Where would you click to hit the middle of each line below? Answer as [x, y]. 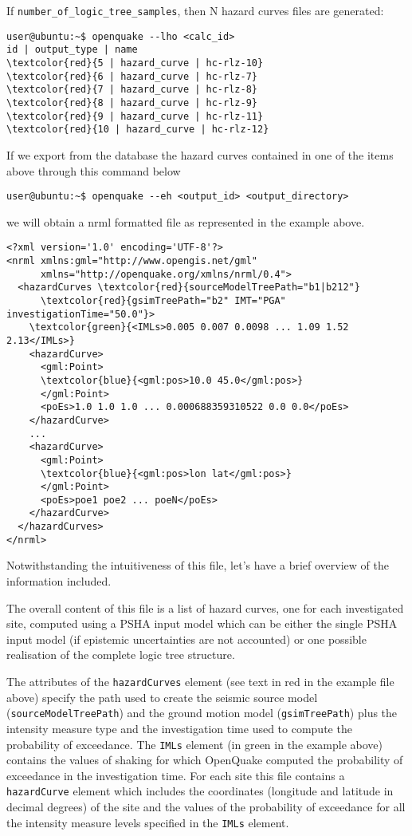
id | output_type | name [72, 50]
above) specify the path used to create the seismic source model [162, 697]
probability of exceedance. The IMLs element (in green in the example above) [195, 744]
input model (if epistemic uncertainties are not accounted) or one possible [186, 639]
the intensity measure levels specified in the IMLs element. [148, 822]
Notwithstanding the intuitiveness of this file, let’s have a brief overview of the [198, 565]
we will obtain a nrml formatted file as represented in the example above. [186, 221]
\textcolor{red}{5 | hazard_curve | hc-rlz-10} [135, 63]
